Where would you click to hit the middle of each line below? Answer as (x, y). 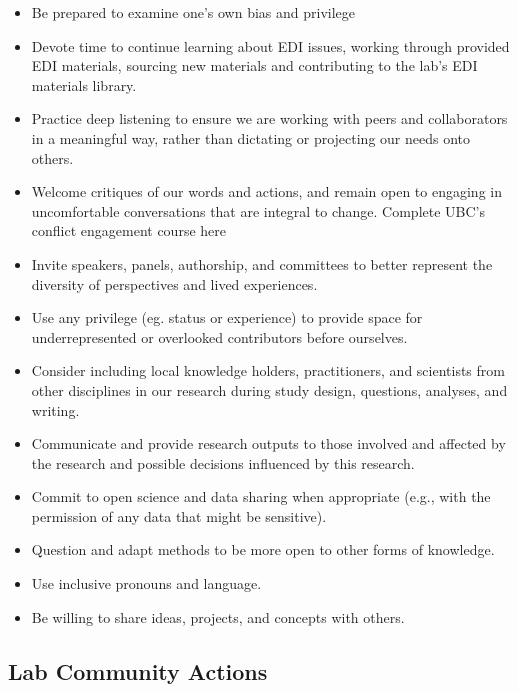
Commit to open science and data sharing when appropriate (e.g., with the (261, 496)
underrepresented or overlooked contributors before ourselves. (219, 336)
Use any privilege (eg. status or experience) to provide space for (227, 317)
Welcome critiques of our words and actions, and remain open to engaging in (266, 191)
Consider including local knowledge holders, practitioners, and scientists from (268, 370)
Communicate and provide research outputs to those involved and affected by (268, 443)
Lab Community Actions (138, 670)
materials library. (84, 84)
